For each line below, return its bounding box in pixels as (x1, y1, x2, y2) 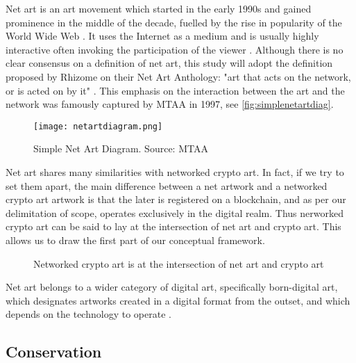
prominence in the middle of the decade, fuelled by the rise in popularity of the (6, 15, 342, 29)
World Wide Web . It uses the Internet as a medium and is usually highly (6, 29, 319, 43)
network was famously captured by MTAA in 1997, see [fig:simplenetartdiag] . (6, 97, 334, 111)
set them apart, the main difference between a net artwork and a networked (6, 178, 328, 193)
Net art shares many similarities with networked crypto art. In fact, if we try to (6, 165, 344, 179)
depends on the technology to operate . (6, 307, 171, 321)
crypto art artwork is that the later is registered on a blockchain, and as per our (6, 192, 346, 207)
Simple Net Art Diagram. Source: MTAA (33, 141, 208, 156)
